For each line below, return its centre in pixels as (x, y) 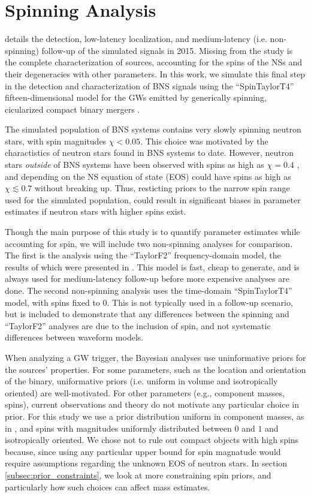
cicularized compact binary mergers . (73, 109)
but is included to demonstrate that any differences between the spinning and (147, 314)
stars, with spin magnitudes (56, 141)
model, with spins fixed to (52, 302)
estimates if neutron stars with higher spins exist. (96, 211)
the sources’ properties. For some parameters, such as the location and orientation (155, 369)
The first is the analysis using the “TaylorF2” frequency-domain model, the (143, 255)
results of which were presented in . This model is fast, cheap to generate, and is (152, 266)
